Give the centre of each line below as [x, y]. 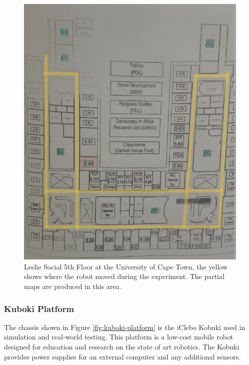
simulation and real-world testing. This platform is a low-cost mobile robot [119, 337]
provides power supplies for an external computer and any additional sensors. [122, 356]
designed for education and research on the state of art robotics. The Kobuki [122, 347]
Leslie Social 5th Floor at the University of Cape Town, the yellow [126, 266]
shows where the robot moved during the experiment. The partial [124, 276]
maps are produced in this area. [73, 286]
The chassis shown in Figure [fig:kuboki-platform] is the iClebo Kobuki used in [125, 327]
